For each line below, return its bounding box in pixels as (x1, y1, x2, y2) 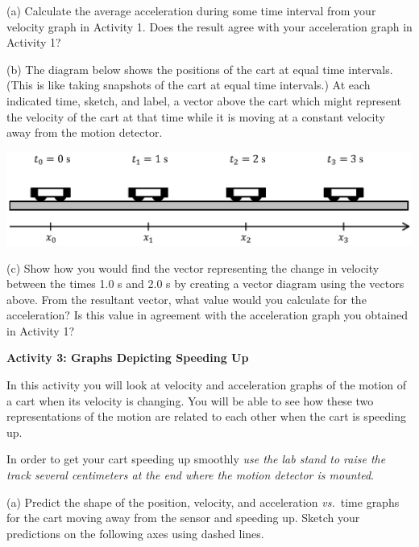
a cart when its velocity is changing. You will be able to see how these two (6, 392, 374, 409)
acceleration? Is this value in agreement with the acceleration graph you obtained (6, 306, 409, 323)
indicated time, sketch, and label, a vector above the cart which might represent (6, 92, 401, 109)
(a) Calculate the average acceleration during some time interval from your (6, 2, 376, 19)
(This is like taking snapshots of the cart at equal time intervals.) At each (6, 76, 371, 93)
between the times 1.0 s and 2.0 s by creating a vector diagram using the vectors (6, 275, 404, 292)
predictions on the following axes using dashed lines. (6, 524, 264, 541)
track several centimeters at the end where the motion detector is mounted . (6, 467, 374, 483)
